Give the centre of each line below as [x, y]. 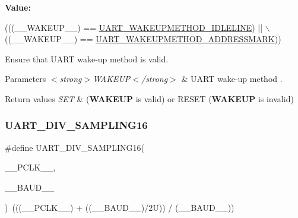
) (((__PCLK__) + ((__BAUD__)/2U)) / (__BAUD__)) [120, 207]
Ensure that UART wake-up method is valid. [87, 59]
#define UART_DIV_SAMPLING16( [75, 147]
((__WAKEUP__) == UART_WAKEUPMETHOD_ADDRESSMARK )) [143, 39]
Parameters [26, 79]
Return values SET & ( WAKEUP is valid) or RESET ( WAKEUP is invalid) [149, 98]
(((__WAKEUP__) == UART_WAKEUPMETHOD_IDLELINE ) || [134, 27]
